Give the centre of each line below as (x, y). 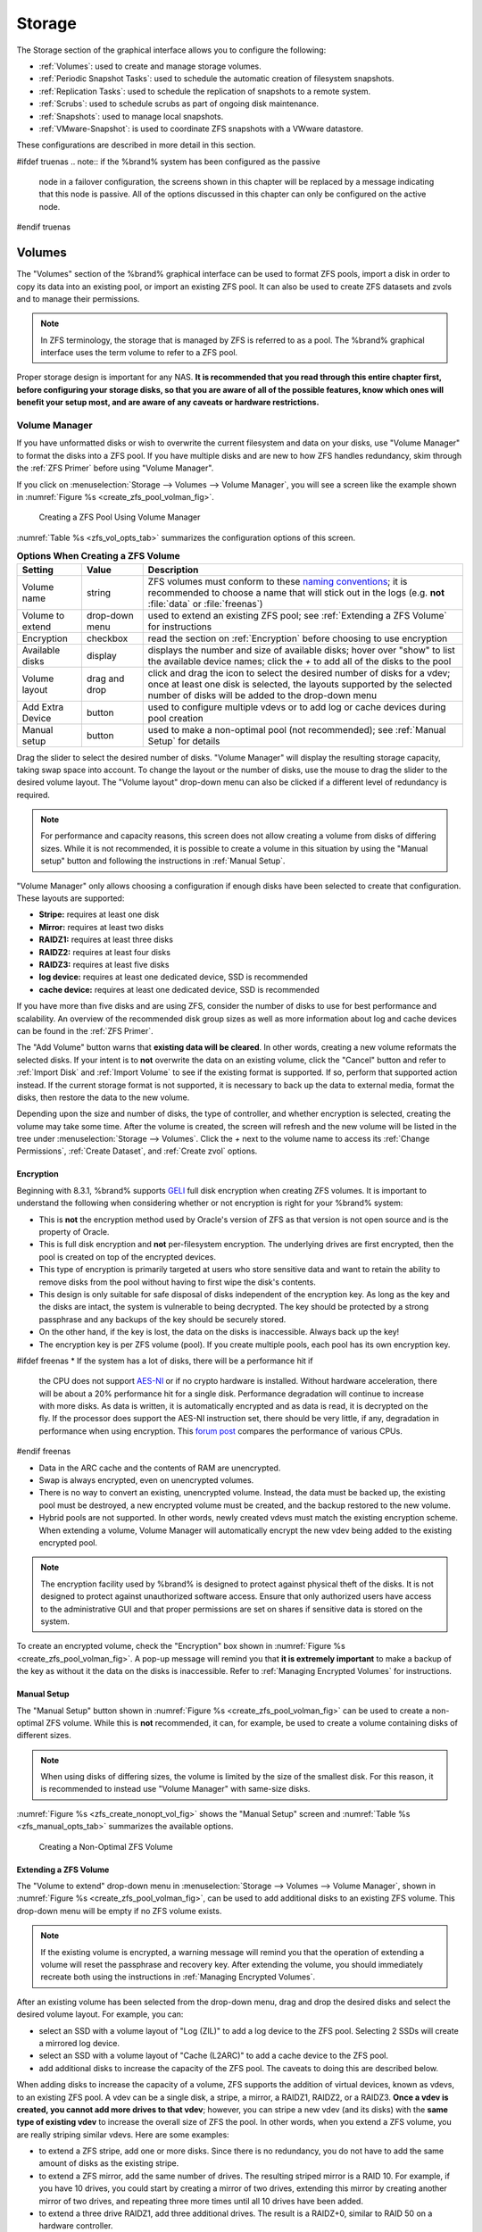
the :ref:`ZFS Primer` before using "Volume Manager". (115, 468)
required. (33, 795)
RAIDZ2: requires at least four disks (105, 952)
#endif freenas (44, 1452)
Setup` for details (184, 741)
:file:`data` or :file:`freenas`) (205, 604)
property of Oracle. (74, 1232)
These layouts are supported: (71, 898)
